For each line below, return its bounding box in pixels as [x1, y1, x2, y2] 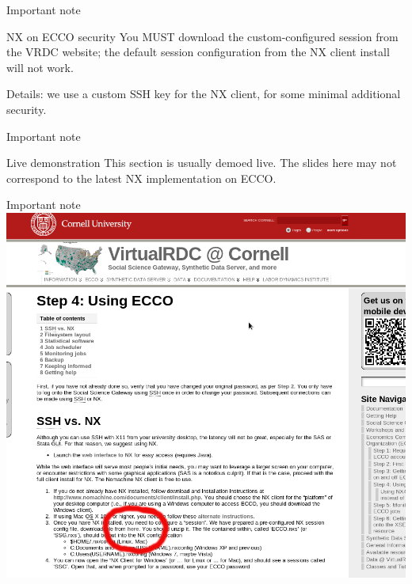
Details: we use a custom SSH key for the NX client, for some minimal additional [6, 85, 401, 102]
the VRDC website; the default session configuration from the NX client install [6, 44, 390, 60]
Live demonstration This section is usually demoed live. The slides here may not [6, 154, 397, 171]
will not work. [6, 59, 74, 75]
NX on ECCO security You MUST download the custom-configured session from [6, 28, 399, 44]
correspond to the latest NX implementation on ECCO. [6, 169, 277, 186]
